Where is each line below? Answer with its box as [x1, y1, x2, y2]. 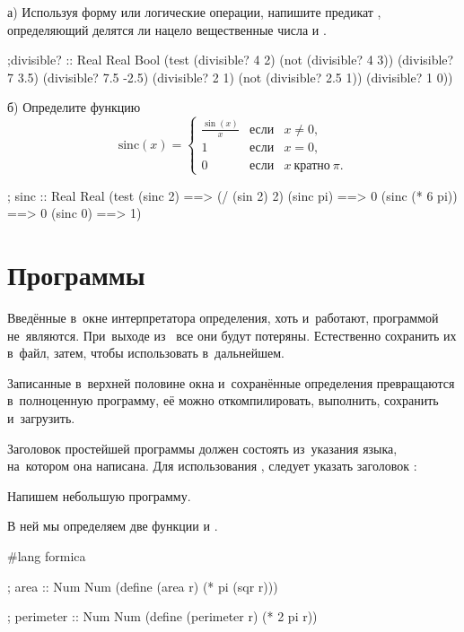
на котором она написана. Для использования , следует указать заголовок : [7, 456, 417, 475]
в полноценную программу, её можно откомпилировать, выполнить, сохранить [7, 391, 439, 410]
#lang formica [7, 547, 86, 566]
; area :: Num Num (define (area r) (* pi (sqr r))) [7, 576, 278, 595]
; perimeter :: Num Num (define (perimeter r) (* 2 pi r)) [7, 607, 318, 626]
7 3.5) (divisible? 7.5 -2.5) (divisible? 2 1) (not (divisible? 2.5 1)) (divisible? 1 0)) [7, 67, 453, 86]
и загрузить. [7, 409, 75, 428]
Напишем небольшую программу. [7, 486, 191, 505]
